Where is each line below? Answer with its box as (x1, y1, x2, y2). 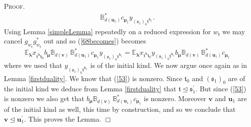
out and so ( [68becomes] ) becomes (44, 36, 147, 46)
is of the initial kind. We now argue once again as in (90, 60, 247, 70)
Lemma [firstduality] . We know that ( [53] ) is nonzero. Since (4, 73, 182, 83)
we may (222, 26, 245, 36)
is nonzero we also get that (4, 93, 84, 104)
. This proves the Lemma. (24, 114, 101, 124)
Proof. (4, 1, 25, 11)
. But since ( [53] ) (195, 84, 247, 94)
